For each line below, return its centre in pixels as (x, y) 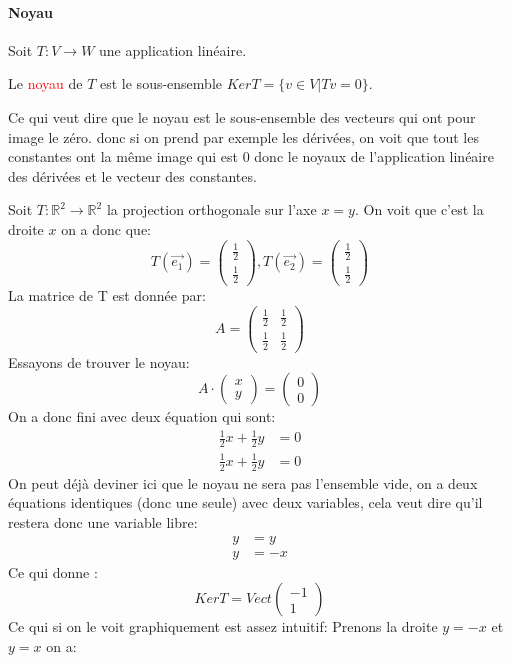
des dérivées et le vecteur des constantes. (132, 175)
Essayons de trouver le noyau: (99, 361)
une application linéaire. (173, 49)
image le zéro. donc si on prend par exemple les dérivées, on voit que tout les (243, 136)
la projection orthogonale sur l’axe (211, 209)
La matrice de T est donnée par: (107, 295)
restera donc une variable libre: (103, 521)
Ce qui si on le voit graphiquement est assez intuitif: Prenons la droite (223, 626)
